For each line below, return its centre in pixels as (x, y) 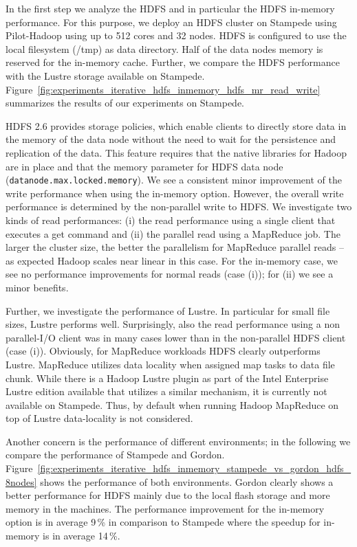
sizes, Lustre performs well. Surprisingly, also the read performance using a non (173, 324)
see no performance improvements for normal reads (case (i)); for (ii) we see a (170, 274)
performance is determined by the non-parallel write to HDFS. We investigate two (179, 206)
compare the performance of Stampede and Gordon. (115, 455)
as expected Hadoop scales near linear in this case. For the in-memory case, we (172, 260)
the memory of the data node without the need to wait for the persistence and (171, 139)
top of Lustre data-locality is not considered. (99, 418)
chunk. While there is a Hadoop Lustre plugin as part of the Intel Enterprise (167, 378)
